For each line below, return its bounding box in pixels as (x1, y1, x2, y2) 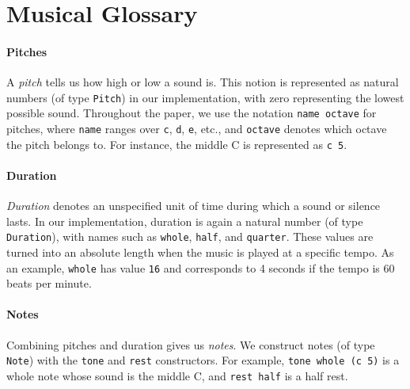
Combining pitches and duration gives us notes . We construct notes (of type (6, 336, 375, 353)
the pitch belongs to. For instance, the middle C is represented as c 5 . (6, 135, 347, 152)
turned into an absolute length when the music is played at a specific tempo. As (6, 244, 394, 261)
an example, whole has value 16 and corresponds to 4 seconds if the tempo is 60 (6, 259, 395, 276)
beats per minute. (6, 275, 92, 292)
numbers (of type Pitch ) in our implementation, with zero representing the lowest (6, 89, 404, 105)
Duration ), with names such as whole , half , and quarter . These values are (6, 228, 374, 245)
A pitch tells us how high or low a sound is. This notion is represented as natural (6, 74, 399, 90)
